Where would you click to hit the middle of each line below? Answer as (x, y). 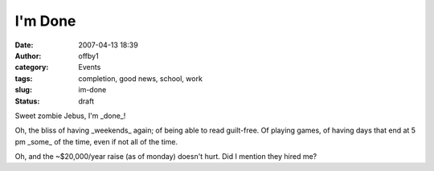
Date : (24, 45)
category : (32, 67)
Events (90, 67)
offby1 (89, 55)
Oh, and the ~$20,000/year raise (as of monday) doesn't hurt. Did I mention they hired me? (166, 157)
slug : (23, 90)
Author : (28, 55)
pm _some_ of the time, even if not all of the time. (96, 141)
